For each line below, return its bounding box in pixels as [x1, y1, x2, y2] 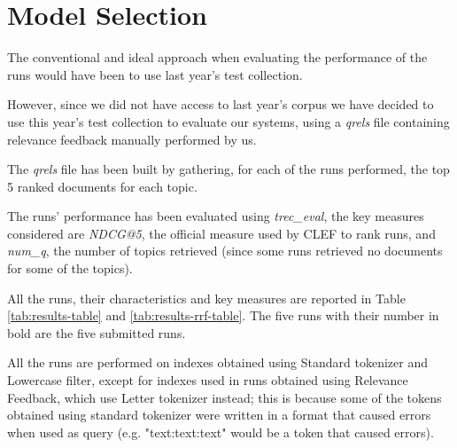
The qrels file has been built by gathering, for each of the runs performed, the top [7, 160, 450, 178]
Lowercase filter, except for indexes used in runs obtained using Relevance [7, 371, 408, 389]
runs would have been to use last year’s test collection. [7, 65, 303, 83]
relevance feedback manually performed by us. [7, 130, 257, 148]
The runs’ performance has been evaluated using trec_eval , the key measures [7, 207, 424, 225]
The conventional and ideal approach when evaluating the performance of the [7, 48, 428, 67]
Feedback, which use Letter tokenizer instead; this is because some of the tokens [7, 388, 442, 406]
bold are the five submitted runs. [7, 323, 186, 342]
